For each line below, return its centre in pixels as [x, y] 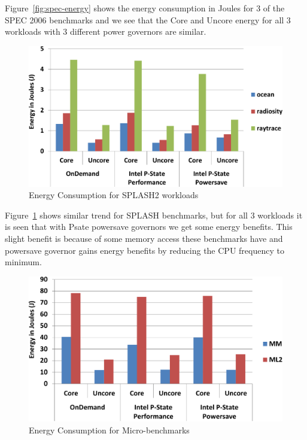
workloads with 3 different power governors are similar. [106, 31]
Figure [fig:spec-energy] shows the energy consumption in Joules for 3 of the [145, 8]
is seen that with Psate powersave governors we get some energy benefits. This [149, 227]
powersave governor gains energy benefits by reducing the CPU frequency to [145, 250]
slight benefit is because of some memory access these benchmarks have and [144, 238]
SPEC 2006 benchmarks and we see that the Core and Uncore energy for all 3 [148, 19]
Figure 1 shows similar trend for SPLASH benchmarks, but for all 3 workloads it [154, 215]
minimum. [23, 262]
